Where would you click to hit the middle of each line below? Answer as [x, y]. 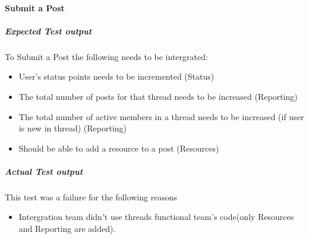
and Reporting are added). [67, 229]
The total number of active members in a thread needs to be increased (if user [161, 116]
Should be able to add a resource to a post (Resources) [119, 148]
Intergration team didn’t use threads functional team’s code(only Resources [156, 217]
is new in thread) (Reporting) [72, 128]
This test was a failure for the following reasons [91, 196]
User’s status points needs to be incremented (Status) [116, 76]
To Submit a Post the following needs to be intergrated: [106, 56]
